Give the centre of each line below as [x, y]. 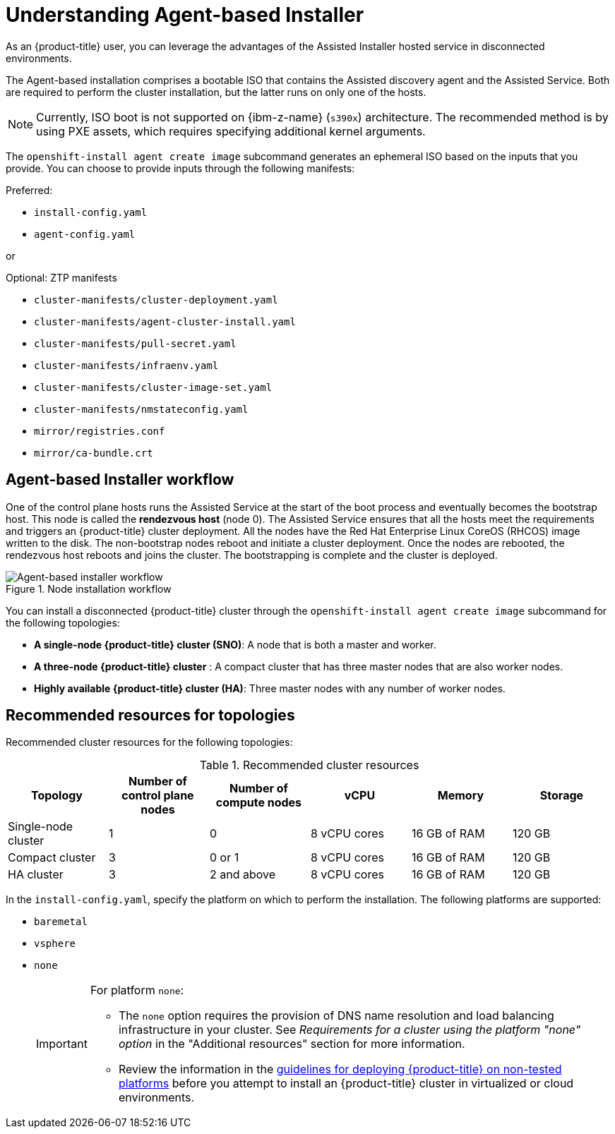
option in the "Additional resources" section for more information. [292, 1044]
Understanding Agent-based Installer [185, 15]
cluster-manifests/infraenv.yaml [126, 365]
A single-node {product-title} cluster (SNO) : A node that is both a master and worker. [235, 644]
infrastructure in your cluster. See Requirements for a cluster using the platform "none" [350, 1030]
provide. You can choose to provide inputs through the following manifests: [180, 168]
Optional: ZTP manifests [61, 277]
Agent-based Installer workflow [120, 480]
